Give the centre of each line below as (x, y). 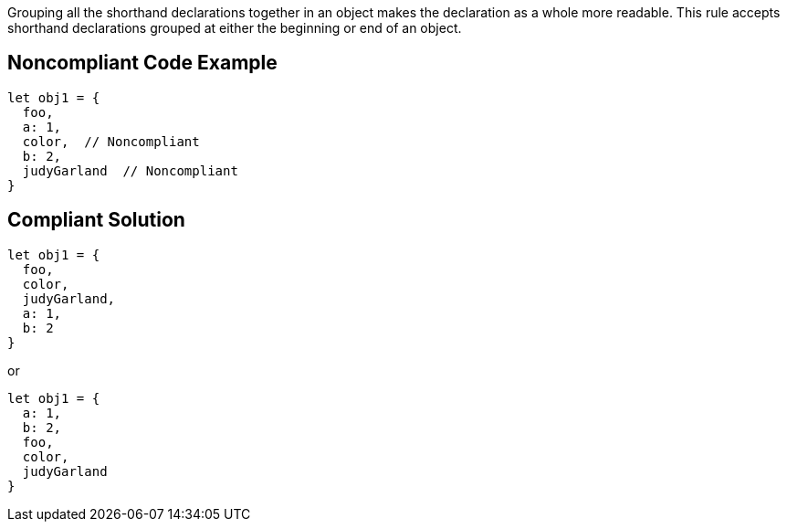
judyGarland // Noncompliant (130, 170)
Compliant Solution (96, 220)
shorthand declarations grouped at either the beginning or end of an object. (235, 28)
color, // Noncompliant (111, 141)
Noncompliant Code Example (142, 63)
